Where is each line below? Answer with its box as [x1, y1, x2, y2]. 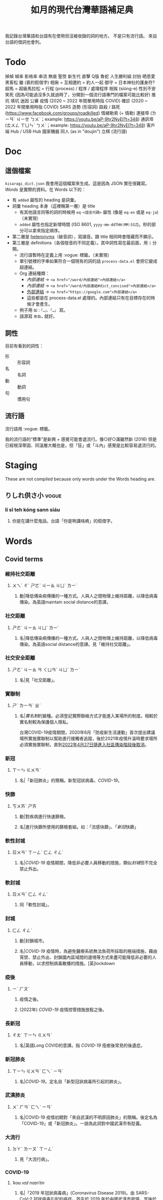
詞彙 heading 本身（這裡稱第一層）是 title [12, 203, 95, 209]
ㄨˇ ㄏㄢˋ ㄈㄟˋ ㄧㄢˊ [12, 1104, 53, 1109]
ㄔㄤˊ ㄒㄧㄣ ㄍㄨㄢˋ [12, 1032, 52, 1038]
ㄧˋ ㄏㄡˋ [12, 986, 30, 991]
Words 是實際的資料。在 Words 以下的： [5, 187, 86, 192]
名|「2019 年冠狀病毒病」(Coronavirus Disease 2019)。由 [19, 1190, 135, 1196]
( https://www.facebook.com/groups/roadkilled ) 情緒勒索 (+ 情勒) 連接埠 [5, 110, 150, 116]
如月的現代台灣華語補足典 [30, 4, 133, 16]
